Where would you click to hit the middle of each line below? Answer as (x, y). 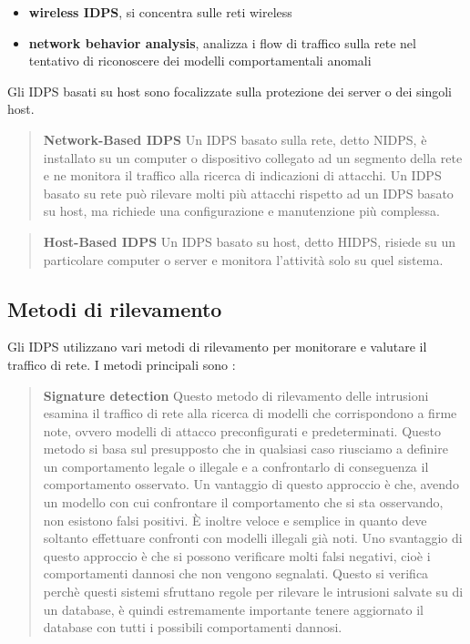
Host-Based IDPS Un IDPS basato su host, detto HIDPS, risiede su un (250, 241)
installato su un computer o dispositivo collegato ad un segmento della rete (253, 157)
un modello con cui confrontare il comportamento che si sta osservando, (243, 502)
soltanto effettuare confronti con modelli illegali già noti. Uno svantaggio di (253, 538)
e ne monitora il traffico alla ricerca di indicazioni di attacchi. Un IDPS (242, 175)
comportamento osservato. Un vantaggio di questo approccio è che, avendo (251, 484)
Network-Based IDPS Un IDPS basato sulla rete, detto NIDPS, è (235, 139)
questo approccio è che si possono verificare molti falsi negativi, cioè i (237, 555)
